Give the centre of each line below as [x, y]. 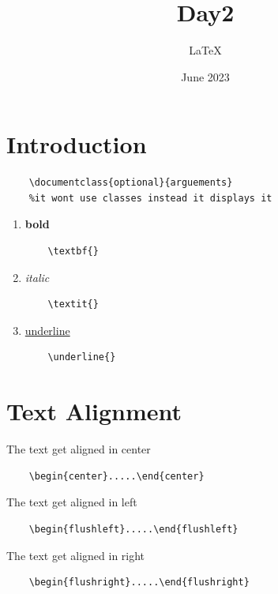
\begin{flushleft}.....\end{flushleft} [133, 529]
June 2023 [205, 76]
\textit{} [73, 305]
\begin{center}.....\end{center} [116, 476]
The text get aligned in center [79, 449]
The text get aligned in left [72, 502]
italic [37, 277]
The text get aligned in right [76, 555]
